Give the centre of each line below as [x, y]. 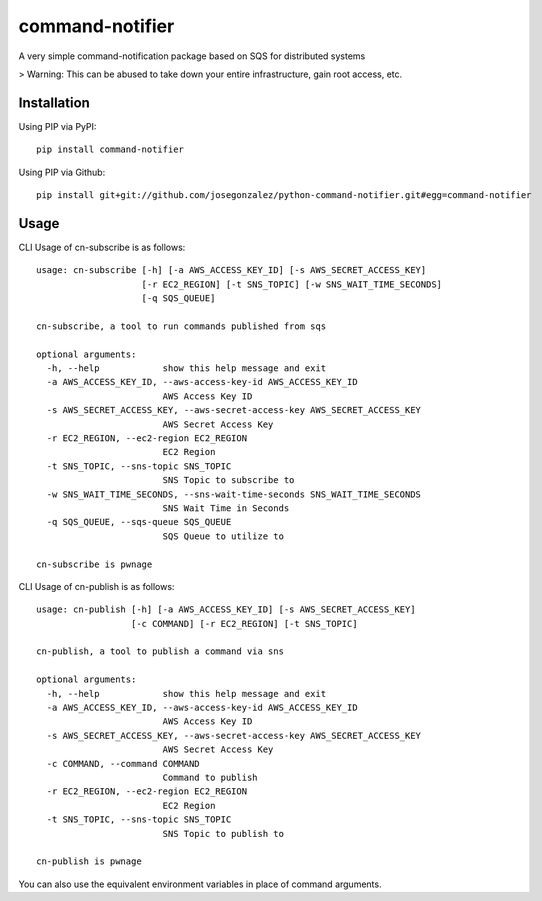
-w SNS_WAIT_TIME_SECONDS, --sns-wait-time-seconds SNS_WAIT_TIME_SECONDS [234, 494]
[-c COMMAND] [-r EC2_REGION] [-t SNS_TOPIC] [244, 623]
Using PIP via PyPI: [57, 126]
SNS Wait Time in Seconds [226, 508]
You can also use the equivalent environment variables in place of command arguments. [200, 884]
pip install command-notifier [110, 149]
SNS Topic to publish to [223, 833]
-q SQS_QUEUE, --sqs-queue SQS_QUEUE [139, 522]
